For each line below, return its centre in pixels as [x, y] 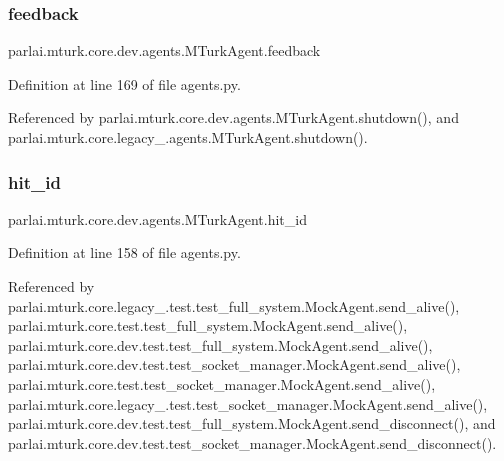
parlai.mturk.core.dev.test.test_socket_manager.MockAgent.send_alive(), [234, 364]
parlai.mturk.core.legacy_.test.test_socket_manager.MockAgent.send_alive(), [248, 403]
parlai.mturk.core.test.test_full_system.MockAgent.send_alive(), [208, 325]
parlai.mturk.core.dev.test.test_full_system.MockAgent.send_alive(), [220, 344]
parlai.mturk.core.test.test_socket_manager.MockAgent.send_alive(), [222, 383]
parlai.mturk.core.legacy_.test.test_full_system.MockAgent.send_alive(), [234, 305]
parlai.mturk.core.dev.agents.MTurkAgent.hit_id [157, 218]
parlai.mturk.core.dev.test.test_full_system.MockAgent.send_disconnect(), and [252, 423]
